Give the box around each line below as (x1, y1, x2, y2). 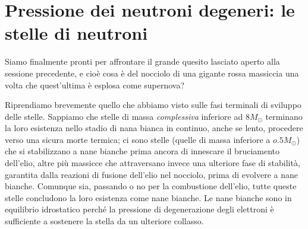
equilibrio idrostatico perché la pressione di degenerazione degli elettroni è (5, 203, 274, 215)
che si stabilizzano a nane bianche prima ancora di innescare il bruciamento (5, 145, 279, 157)
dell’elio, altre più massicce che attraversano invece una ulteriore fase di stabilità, (5, 157, 300, 169)
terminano (265, 110, 303, 122)
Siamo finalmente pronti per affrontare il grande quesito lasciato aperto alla (5, 55, 280, 68)
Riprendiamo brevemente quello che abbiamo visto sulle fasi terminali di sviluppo (5, 98, 301, 111)
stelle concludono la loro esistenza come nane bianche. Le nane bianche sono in (5, 191, 292, 203)
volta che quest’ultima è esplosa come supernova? (5, 78, 185, 91)
